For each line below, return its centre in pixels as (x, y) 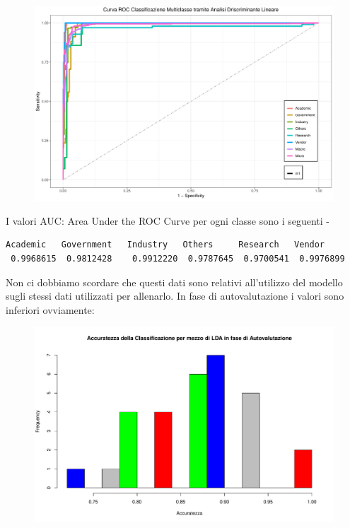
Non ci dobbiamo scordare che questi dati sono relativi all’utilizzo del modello (174, 282)
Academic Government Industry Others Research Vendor (165, 245)
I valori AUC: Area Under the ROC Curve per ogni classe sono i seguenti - (168, 220)
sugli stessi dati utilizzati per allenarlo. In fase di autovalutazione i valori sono (175, 296)
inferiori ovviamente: (50, 309)
